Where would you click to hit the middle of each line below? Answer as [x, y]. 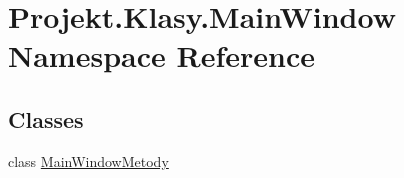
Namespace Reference [161, 55]
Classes [46, 118]
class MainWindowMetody [88, 160]
